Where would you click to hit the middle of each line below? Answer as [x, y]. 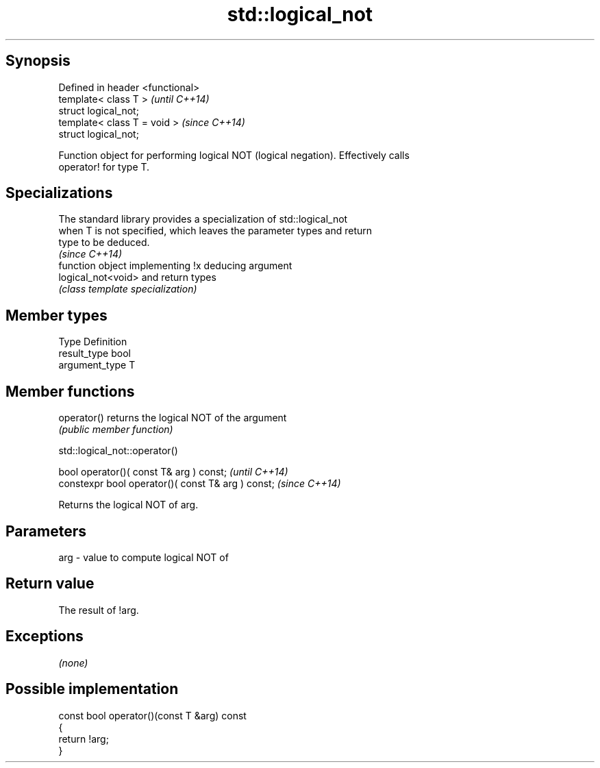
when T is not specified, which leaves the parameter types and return [215, 231]
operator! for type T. [104, 166]
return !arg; [84, 739]
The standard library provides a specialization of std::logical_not [203, 219]
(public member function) [116, 430]
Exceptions [45, 636]
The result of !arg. [99, 610]
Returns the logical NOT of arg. [128, 505]
